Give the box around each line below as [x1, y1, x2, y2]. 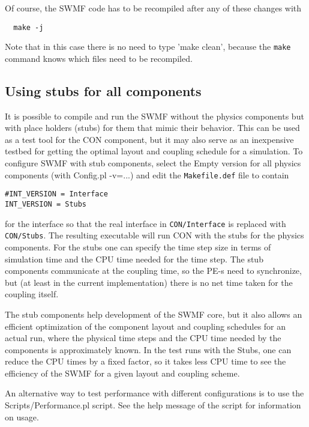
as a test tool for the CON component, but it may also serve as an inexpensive [5, 133, 294, 145]
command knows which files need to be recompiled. [5, 52, 193, 64]
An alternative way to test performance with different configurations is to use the [5, 387, 304, 399]
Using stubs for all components [5, 81, 202, 100]
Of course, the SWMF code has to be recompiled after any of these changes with [5, 2, 302, 14]
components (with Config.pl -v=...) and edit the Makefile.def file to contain [5, 168, 289, 181]
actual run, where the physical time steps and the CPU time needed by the [5, 332, 281, 344]
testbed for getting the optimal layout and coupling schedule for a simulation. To [5, 145, 303, 157]
